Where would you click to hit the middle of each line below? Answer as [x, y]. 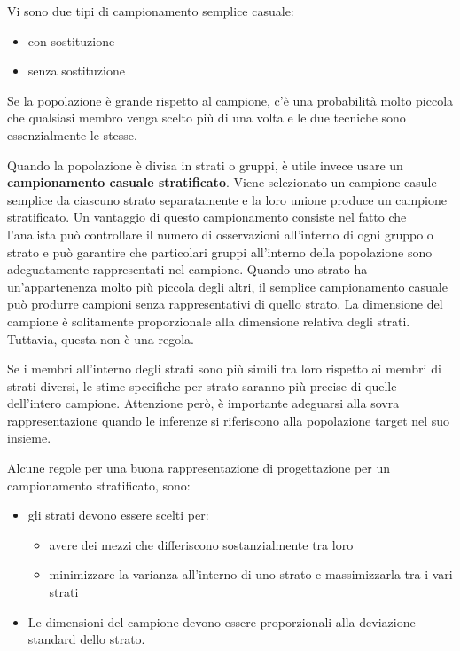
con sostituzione [71, 40]
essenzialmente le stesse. [72, 134]
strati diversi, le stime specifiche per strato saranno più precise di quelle [202, 385]
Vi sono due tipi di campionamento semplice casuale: [151, 11]
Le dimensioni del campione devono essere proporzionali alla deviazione [222, 621]
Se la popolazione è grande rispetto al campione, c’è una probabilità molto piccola [230, 100]
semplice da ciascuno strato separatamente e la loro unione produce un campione [227, 199]
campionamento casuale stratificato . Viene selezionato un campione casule [222, 182]
